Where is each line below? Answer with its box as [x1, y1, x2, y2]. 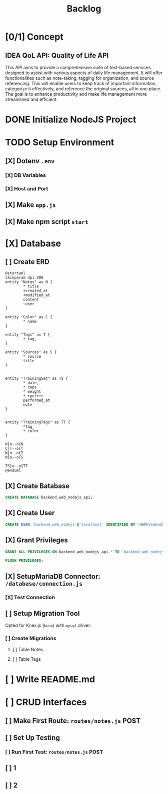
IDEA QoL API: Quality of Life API [5, 51, 109, 60]
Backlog [66, 3, 101, 15]
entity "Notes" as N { [5, 280, 52, 285]
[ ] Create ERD [5, 257, 49, 266]
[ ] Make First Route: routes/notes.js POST [5, 716, 141, 725]
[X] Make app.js [5, 201, 56, 209]
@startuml [5, 271, 26, 276]
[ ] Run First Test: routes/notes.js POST [5, 748, 103, 755]
